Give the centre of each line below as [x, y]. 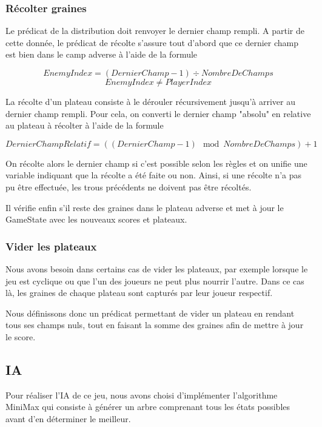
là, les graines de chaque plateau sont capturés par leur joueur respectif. [139, 293]
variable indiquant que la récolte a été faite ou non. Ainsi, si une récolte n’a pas [154, 175]
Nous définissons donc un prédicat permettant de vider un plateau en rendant [150, 313]
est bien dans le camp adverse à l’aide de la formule [102, 54]
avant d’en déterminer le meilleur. [68, 418]
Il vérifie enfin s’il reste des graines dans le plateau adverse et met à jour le [145, 207]
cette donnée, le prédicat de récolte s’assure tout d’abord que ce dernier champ [152, 42]
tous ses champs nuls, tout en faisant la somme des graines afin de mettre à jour [155, 325]
